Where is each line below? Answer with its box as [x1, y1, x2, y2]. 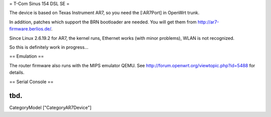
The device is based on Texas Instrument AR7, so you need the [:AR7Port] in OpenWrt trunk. [9, 10, 200, 16]
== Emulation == [9, 53, 44, 59]
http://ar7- [197, 19, 219, 25]
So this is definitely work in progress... [9, 44, 89, 50]
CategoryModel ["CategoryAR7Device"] [9, 105, 92, 111]
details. [9, 70, 25, 76]
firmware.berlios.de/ [9, 26, 51, 32]
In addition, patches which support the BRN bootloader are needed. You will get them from [9, 19, 197, 25]
